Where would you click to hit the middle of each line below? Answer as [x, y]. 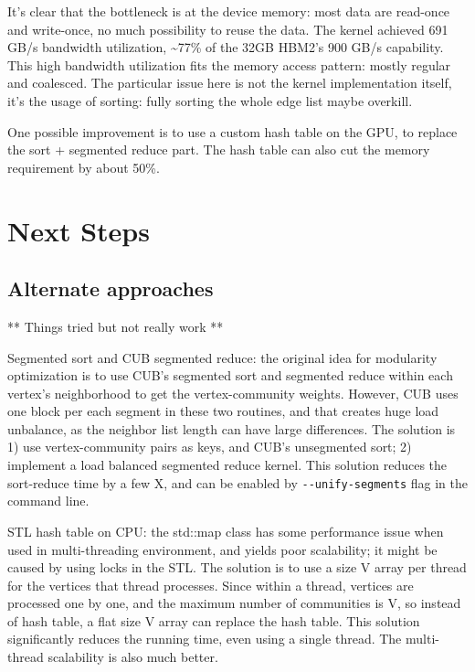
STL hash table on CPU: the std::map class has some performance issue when [226, 531]
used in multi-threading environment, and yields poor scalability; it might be [222, 549]
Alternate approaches [111, 288]
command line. [48, 501]
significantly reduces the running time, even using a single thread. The [205, 639]
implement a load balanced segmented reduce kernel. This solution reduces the [227, 465]
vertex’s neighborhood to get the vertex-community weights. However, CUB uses [233, 393]
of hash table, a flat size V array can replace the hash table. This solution [214, 620]
